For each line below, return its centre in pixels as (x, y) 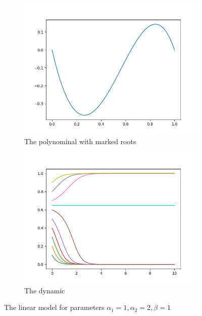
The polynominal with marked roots (80, 141)
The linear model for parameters (54, 307)
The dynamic (45, 290)
